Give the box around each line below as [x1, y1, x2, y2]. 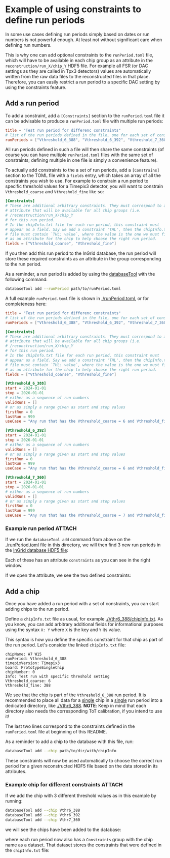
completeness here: [5, 301, 47, 307]
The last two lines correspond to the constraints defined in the [5, 723, 135, 729]
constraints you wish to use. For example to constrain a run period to [5, 178, 149, 184]
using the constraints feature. [5, 84, 67, 90]
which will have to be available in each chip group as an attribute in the [5, 57, 153, 63]
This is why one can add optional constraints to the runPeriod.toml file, [5, 52, 154, 58]
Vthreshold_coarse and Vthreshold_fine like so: [5, 189, 104, 195]
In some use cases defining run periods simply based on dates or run [5, 31, 150, 37]
